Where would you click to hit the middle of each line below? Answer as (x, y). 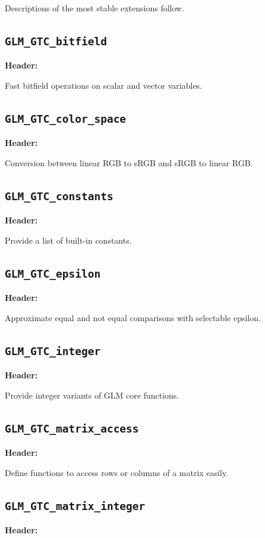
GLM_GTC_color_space (66, 119)
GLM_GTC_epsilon (53, 273)
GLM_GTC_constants (59, 196)
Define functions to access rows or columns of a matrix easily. (117, 472)
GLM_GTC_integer (53, 351)
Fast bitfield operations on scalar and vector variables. (104, 85)
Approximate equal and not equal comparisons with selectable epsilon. (133, 317)
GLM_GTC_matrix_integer (75, 506)
